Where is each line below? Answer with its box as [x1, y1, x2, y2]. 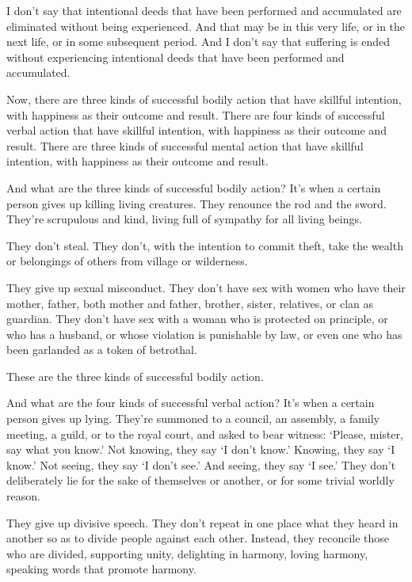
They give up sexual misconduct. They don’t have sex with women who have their [6, 279, 406, 295]
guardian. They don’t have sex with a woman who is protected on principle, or [6, 310, 388, 327]
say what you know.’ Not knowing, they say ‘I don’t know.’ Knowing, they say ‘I [6, 441, 395, 458]
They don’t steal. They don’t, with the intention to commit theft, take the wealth [6, 237, 403, 253]
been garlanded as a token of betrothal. [6, 341, 197, 358]
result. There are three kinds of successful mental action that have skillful [6, 137, 364, 154]
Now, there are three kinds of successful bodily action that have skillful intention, [6, 90, 402, 107]
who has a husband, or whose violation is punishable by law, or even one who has [6, 325, 402, 342]
